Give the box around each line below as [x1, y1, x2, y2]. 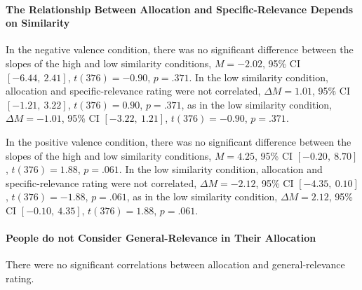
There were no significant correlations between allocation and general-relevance [6, 257, 345, 272]
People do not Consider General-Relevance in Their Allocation [6, 230, 316, 245]
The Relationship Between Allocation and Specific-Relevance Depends [6, 1, 354, 16]
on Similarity [6, 15, 70, 30]
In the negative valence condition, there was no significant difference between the [6, 42, 354, 57]
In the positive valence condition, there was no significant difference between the [6, 134, 351, 149]
